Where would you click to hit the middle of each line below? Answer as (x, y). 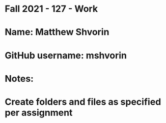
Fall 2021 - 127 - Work (51, 9)
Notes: (19, 79)
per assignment (39, 113)
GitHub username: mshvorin (66, 55)
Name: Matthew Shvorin (57, 32)
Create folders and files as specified (83, 102)
